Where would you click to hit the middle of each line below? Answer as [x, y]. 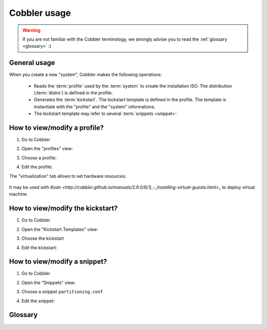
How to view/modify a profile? [56, 128]
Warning [31, 30]
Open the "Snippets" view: [49, 282]
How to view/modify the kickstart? [64, 208]
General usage [32, 63]
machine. [19, 194]
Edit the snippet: [38, 301]
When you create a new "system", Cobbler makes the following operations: [86, 75]
